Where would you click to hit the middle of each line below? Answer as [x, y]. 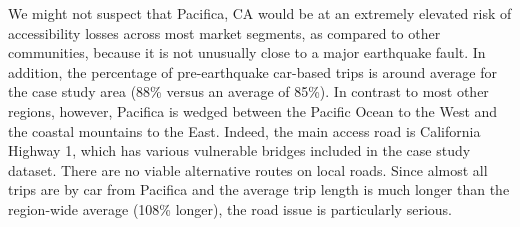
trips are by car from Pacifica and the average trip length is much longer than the [259, 189]
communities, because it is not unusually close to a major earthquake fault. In [247, 52]
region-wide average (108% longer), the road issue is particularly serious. [230, 208]
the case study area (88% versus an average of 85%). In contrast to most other [248, 91]
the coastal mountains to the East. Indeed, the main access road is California [244, 130]
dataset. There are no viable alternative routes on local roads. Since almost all [248, 169]
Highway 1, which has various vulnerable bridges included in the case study [239, 150]
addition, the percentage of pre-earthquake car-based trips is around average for [253, 71]
